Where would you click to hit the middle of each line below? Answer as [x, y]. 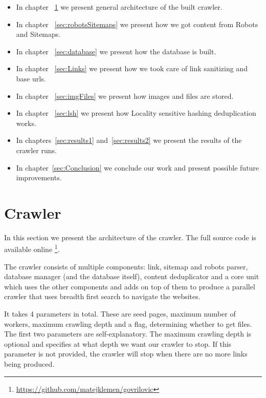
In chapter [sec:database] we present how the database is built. [116, 51]
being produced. [29, 364]
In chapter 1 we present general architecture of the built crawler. [119, 7]
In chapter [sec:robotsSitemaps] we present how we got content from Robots [137, 24]
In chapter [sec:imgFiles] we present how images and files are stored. [125, 96]
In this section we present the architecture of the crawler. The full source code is [130, 237]
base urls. [31, 78]
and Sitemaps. [38, 34]
